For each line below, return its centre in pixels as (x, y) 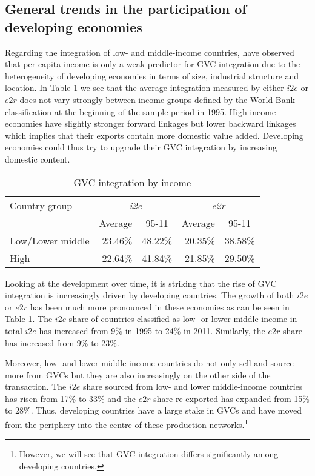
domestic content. (38, 159)
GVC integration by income (132, 182)
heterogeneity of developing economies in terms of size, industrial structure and (152, 75)
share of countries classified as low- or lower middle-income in (183, 319)
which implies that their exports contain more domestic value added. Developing (154, 135)
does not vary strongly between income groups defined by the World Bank (157, 99)
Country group (41, 205)
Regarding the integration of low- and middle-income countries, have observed (150, 52)
